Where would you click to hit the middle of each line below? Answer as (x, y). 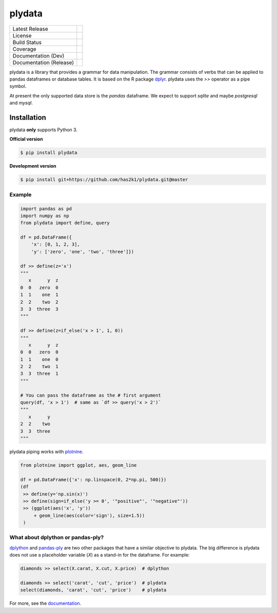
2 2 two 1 (39, 367)
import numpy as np (45, 216)
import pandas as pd (46, 209)
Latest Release (30, 29)
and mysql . (21, 103)
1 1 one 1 (39, 295)
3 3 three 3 (39, 309)
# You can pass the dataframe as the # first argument (91, 395)
